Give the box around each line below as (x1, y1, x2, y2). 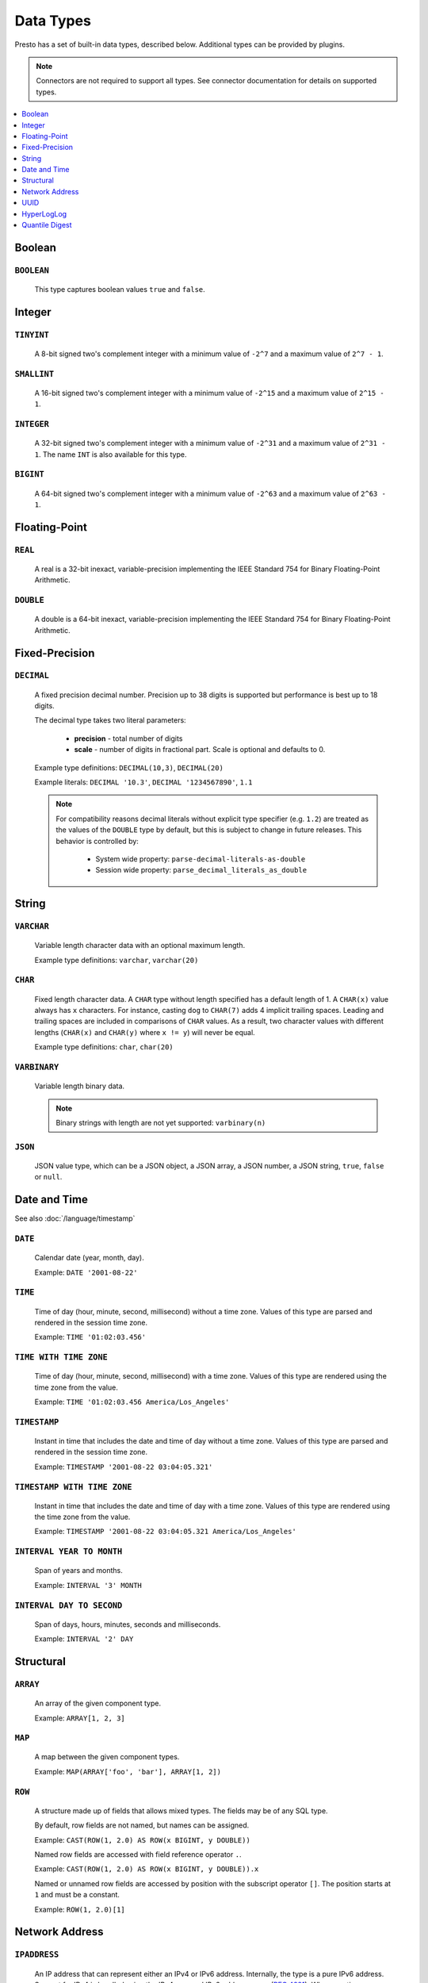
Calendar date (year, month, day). (34, 1253, 144, 1263)
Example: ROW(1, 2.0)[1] (34, 1904, 126, 1914)
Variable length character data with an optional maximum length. (34, 941, 246, 950)
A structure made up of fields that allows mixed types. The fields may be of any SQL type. (34, 1805, 328, 1816)
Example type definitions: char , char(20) (34, 1042, 174, 1052)
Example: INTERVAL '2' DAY (34, 1634, 134, 1644)
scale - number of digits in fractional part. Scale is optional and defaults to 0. (74, 745, 326, 754)
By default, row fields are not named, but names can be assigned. (34, 1820, 250, 1830)
